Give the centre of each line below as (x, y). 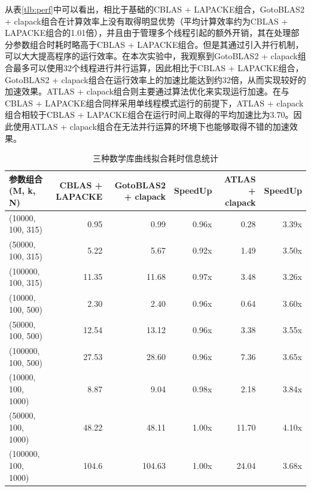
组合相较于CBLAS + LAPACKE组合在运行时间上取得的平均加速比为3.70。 (149, 115)
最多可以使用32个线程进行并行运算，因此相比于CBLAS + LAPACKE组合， (158, 67)
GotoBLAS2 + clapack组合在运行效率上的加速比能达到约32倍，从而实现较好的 (155, 79)
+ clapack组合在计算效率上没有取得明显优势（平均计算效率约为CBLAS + (147, 21)
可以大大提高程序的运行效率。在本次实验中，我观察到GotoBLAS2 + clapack (151, 56)
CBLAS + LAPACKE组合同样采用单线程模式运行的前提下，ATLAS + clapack (154, 103)
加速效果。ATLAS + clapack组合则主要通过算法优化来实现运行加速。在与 (147, 91)
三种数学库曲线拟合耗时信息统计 (155, 158)
